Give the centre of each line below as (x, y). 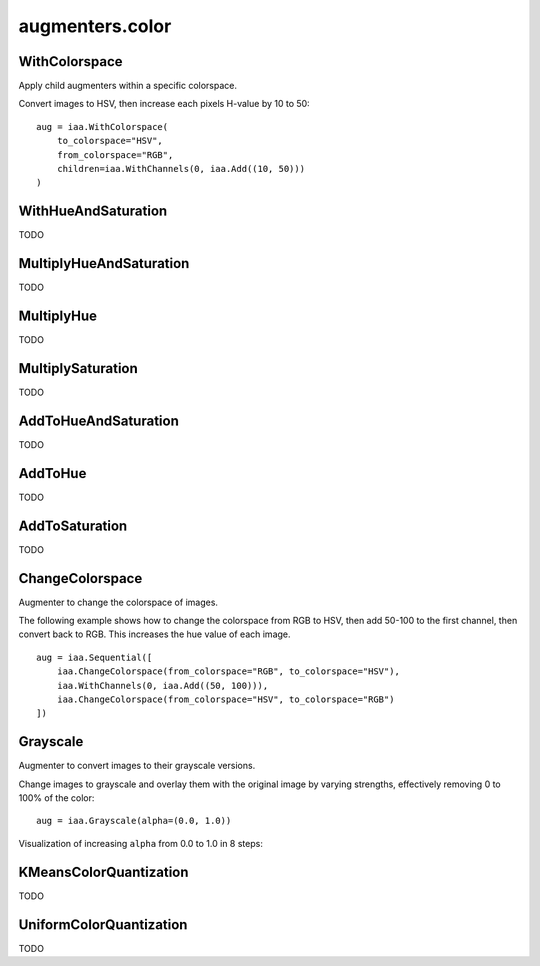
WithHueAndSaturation (93, 211)
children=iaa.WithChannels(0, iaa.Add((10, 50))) (180, 169)
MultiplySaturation (78, 368)
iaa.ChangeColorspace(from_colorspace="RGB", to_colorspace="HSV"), (228, 671)
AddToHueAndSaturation (98, 420)
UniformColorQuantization (103, 924)
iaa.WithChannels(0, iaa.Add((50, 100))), (162, 685)
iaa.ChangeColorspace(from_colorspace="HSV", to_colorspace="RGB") (225, 699)
